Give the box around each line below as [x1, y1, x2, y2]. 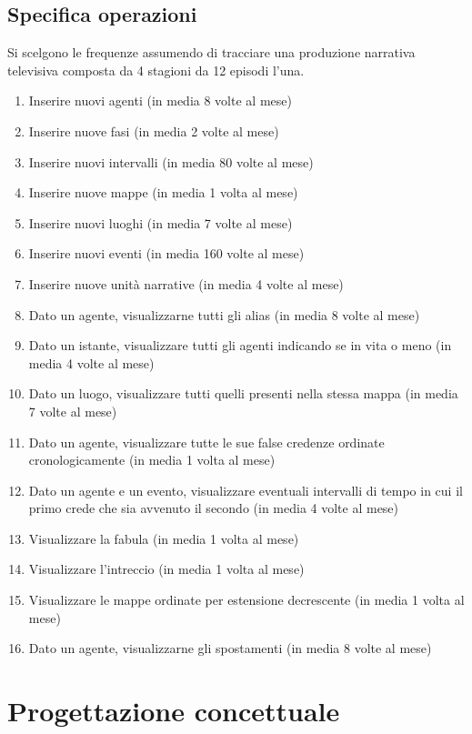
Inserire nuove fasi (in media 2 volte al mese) [28, 121, 279, 140]
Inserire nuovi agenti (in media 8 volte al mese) [28, 91, 292, 110]
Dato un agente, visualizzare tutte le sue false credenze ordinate [28, 432, 385, 451]
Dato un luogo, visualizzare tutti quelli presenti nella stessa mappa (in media [28, 384, 458, 403]
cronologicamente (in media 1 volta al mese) [28, 450, 276, 469]
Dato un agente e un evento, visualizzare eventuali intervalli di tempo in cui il [28, 480, 463, 499]
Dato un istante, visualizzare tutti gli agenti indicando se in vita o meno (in [28, 336, 452, 355]
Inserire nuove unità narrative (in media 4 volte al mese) [28, 274, 344, 293]
